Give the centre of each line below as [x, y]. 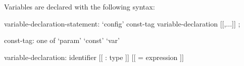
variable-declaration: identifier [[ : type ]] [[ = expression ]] [94, 57]
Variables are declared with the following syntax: [80, 6]
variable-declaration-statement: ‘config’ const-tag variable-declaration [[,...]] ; [122, 23]
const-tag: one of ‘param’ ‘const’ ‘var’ [62, 40]
